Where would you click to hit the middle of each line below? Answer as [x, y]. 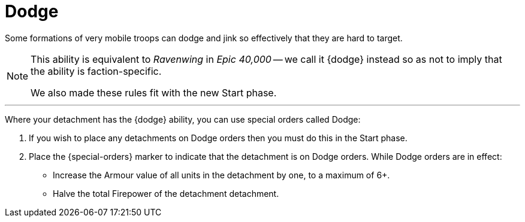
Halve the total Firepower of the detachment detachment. [166, 193]
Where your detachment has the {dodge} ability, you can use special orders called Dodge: [183, 119]
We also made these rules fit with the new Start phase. [154, 92]
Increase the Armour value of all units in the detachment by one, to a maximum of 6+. [221, 175]
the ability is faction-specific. [96, 71]
